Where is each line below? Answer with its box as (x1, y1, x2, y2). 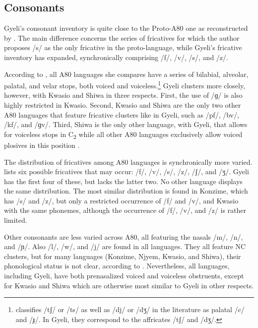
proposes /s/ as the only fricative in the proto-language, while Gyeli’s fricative (4, 42, 242, 53)
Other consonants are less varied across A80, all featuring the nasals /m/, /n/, (4, 231, 243, 242)
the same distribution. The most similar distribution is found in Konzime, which (4, 186, 248, 196)
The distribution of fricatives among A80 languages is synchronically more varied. (4, 156, 253, 167)
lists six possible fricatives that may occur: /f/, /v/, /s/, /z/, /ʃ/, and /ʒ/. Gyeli (4, 166, 249, 177)
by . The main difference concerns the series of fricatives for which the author (4, 32, 240, 43)
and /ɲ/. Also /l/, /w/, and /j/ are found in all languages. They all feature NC (4, 241, 246, 252)
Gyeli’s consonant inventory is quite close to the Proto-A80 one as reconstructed (4, 23, 248, 33)
